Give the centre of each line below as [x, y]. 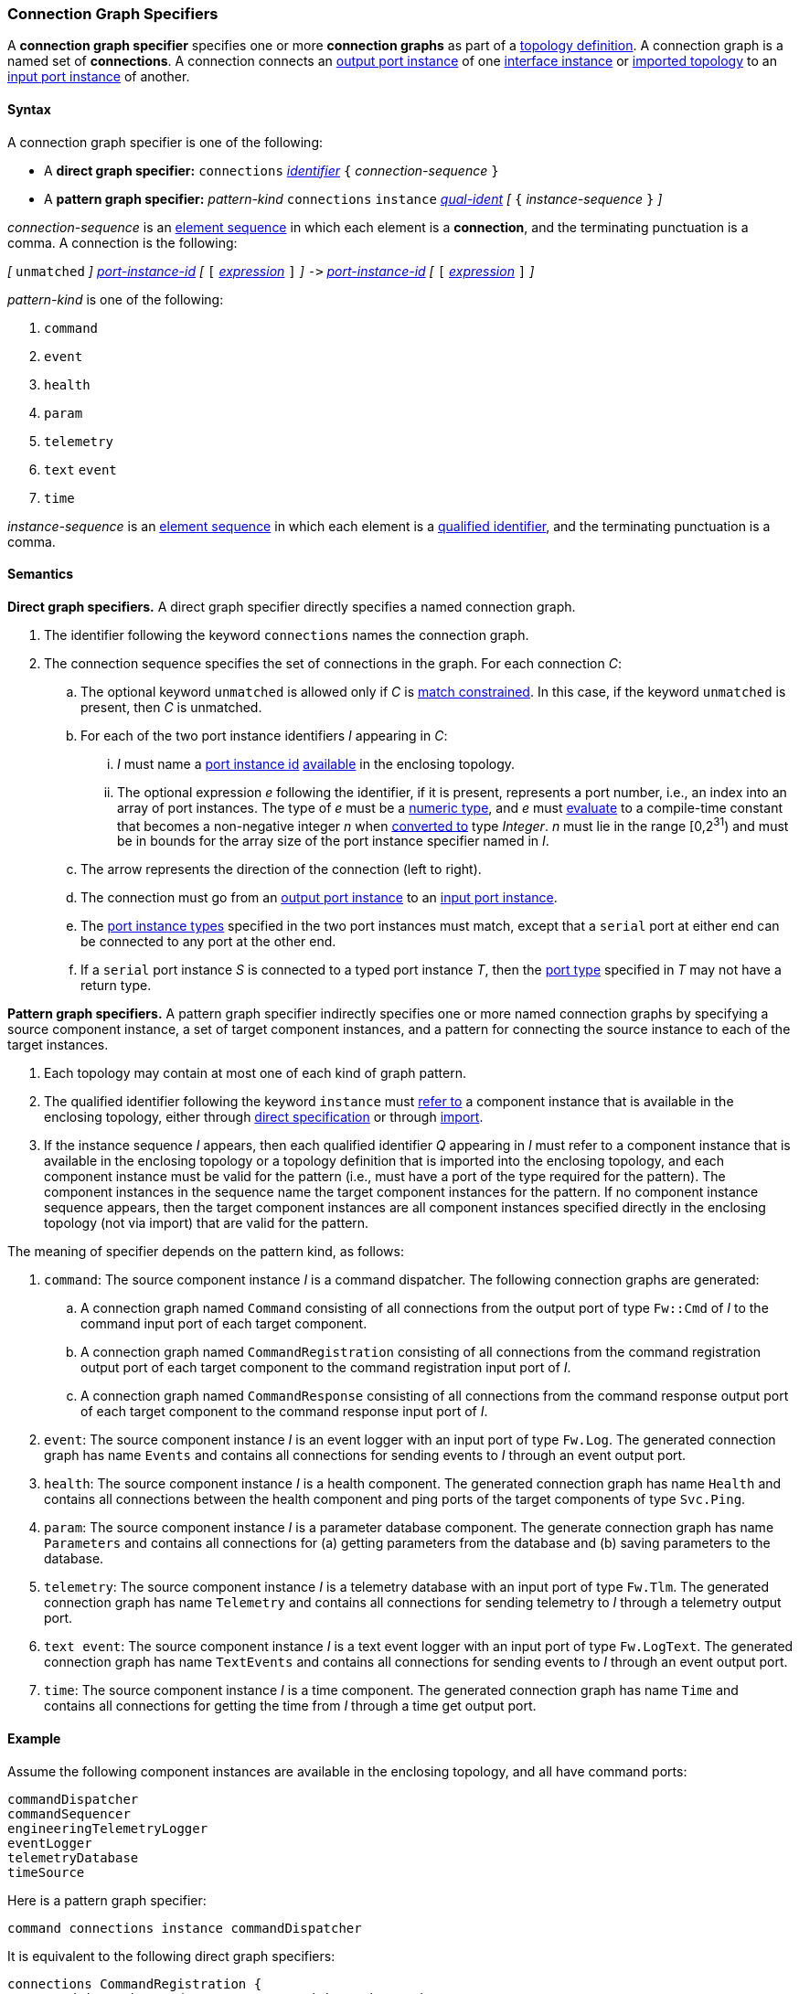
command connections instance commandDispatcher [185, 1928]
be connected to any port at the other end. [208, 942]
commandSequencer [69, 1813]
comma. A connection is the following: [123, 242]
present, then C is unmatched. [171, 707]
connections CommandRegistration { [135, 1983]
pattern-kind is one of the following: [116, 299]
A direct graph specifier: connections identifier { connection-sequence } [272, 170]
